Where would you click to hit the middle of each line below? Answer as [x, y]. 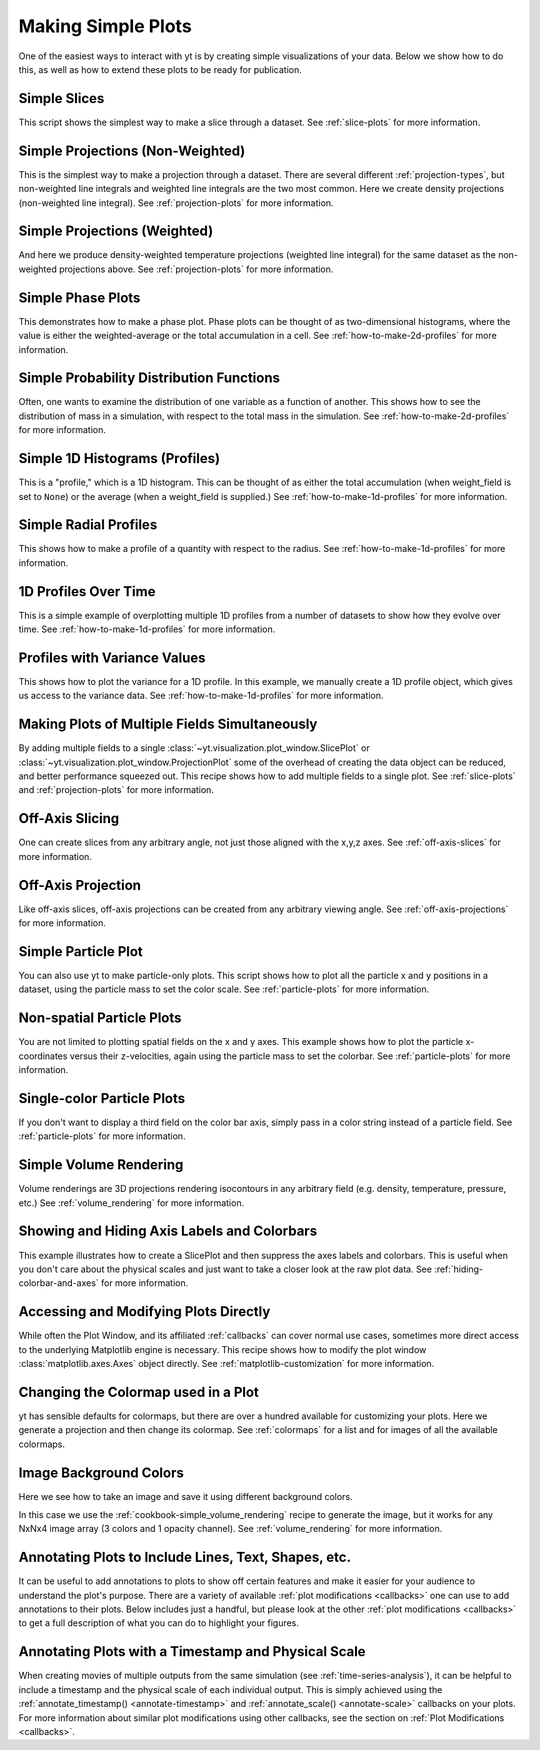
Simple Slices [61, 98]
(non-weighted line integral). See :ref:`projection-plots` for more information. [176, 202]
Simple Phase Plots [79, 297]
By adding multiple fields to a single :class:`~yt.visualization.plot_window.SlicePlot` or [194, 748]
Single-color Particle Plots [102, 1098]
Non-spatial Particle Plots [100, 1018]
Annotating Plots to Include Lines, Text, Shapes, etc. [185, 1557]
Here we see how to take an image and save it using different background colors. [186, 1496]
